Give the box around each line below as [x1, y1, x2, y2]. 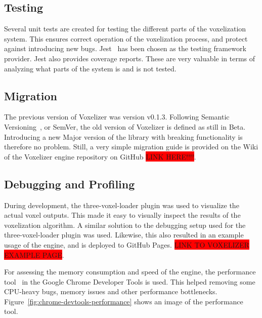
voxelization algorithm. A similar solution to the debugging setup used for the [4, 219, 246, 230]
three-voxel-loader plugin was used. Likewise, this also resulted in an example [4, 229, 244, 240]
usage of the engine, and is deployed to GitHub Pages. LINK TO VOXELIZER [4, 239, 249, 250]
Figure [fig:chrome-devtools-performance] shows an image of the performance [4, 296, 243, 306]
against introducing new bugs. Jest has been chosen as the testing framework [4, 43, 246, 54]
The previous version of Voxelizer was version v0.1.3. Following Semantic [4, 111, 230, 122]
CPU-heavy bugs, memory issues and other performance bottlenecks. [4, 286, 217, 297]
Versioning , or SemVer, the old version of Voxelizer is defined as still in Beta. [4, 121, 246, 132]
